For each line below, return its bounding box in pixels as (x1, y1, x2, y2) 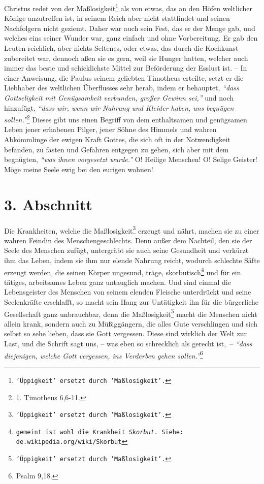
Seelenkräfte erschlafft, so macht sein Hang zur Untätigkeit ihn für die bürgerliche (4, 297, 258, 307)
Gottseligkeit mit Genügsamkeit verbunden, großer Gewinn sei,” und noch (4, 92, 234, 103)
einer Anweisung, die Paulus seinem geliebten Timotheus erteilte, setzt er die (4, 72, 244, 83)
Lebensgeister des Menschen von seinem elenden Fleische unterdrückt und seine (4, 286, 251, 297)
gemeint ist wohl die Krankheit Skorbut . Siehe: (16, 428, 184, 436)
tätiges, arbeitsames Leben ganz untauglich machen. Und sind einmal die (4, 276, 231, 287)
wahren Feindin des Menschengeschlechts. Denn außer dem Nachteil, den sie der (4, 235, 252, 245)
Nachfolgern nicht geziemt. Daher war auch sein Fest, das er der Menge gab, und (4, 22, 255, 33)
